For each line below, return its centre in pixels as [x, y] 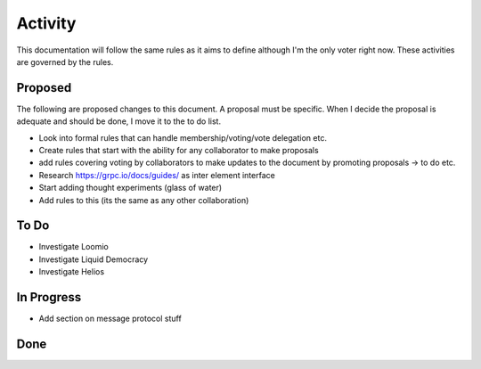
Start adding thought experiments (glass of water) [130, 188]
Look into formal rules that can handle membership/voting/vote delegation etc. [183, 137]
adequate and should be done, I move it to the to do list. [119, 121]
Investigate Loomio [73, 247]
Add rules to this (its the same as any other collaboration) [144, 200]
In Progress [49, 297]
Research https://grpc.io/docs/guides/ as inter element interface [157, 175]
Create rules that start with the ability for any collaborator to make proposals [179, 151]
